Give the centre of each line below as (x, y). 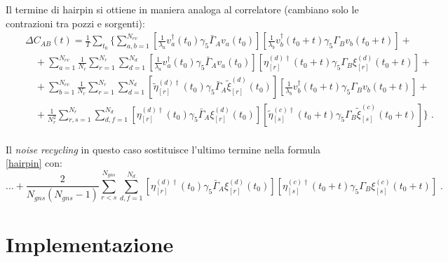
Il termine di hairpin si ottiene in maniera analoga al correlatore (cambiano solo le (182, 9)
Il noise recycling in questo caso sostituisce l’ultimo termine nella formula (163, 149)
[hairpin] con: (34, 163)
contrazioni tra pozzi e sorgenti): (75, 23)
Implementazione (90, 243)
